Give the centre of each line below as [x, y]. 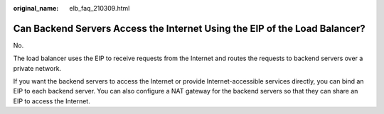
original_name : [36, 8]
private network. [37, 68]
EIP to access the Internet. [52, 101]
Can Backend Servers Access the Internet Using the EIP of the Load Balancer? [189, 28]
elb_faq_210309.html [100, 8]
